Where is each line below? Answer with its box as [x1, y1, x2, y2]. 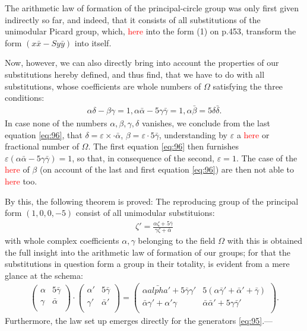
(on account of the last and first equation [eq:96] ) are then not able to [39, 163, 294, 176]
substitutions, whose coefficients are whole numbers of [5, 79, 201, 92]
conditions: [5, 91, 45, 104]
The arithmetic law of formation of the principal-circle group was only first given [5, 2, 299, 14]
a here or [236, 128, 270, 141]
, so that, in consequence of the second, [72, 151, 215, 164]
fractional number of [5, 140, 79, 152]
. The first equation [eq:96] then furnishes [88, 140, 239, 152]
